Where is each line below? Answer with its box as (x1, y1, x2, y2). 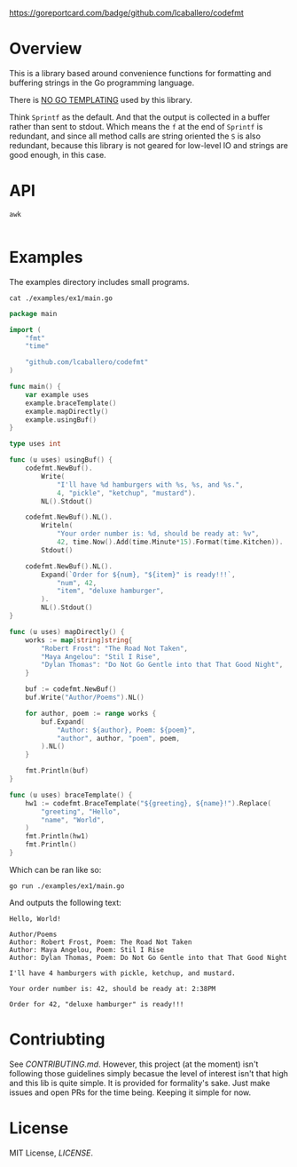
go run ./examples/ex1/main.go (9, 881, 125, 891)
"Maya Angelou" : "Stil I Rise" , (41, 652, 161, 661)
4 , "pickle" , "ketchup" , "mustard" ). (56, 488, 197, 497)
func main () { (9, 382, 62, 392)
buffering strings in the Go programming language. (9, 77, 195, 88)
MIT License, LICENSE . (9, 1147, 93, 1158)
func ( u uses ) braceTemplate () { (9, 790, 133, 799)
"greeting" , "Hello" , (41, 807, 121, 816)
